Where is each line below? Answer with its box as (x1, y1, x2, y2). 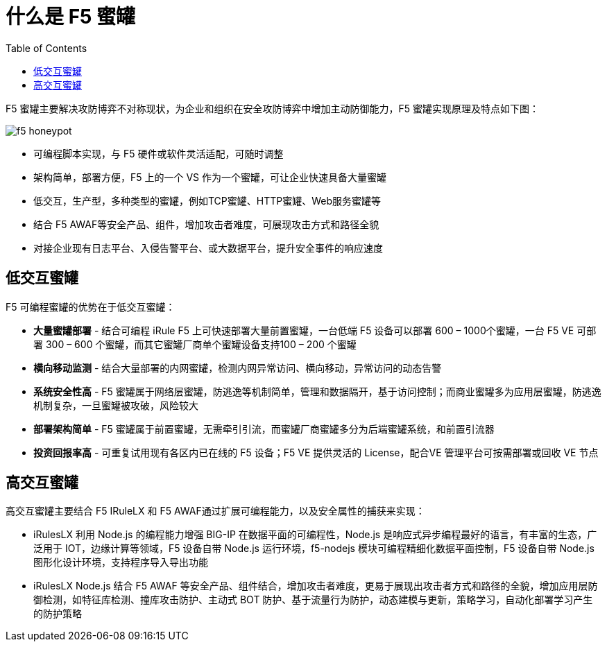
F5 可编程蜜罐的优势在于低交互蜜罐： (6, 300, 176, 313)
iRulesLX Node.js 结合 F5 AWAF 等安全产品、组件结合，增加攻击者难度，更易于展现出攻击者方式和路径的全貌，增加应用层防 (33, 580, 598, 592)
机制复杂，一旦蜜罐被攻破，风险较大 (33, 399, 198, 411)
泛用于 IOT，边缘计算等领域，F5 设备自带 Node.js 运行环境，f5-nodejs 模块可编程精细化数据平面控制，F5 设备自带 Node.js (33, 542, 595, 555)
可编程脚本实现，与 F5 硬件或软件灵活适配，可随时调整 (33, 147, 284, 159)
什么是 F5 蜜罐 (6, 5, 136, 28)
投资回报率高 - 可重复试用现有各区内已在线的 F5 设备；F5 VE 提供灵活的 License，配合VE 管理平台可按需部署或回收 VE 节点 (33, 446, 599, 458)
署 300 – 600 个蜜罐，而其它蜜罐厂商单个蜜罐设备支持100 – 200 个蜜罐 (33, 338, 357, 350)
